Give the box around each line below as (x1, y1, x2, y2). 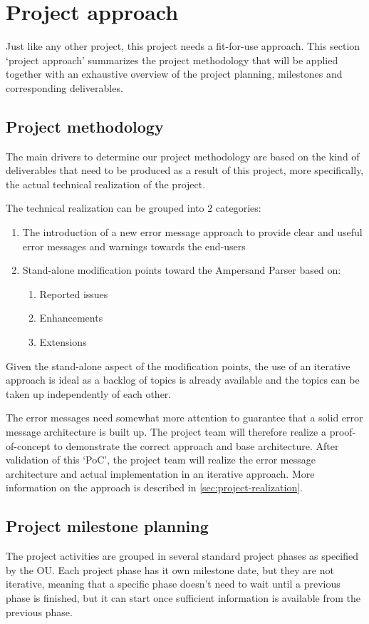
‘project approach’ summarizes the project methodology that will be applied (6, 52, 338, 67)
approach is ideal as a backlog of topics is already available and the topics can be (6, 372, 360, 387)
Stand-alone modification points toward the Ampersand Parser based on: (22, 262, 341, 277)
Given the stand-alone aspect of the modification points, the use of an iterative (6, 358, 350, 373)
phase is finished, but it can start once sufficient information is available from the (6, 590, 360, 605)
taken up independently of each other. (6, 386, 172, 401)
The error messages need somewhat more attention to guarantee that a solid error (6, 410, 363, 425)
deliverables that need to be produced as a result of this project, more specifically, (6, 163, 364, 178)
